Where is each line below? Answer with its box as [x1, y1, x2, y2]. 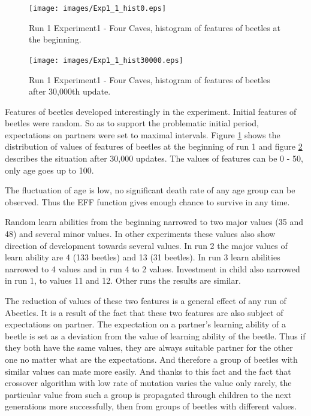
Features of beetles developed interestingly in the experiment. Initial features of [5, 105, 297, 117]
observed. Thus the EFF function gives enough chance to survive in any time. [5, 195, 290, 208]
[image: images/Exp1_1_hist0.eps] [29, 4, 167, 13]
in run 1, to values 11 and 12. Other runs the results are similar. [5, 274, 241, 287]
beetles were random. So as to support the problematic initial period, [5, 117, 259, 129]
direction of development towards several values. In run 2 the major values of [5, 239, 288, 251]
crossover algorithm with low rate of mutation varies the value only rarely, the [5, 376, 292, 389]
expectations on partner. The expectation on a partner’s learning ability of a [5, 318, 286, 330]
